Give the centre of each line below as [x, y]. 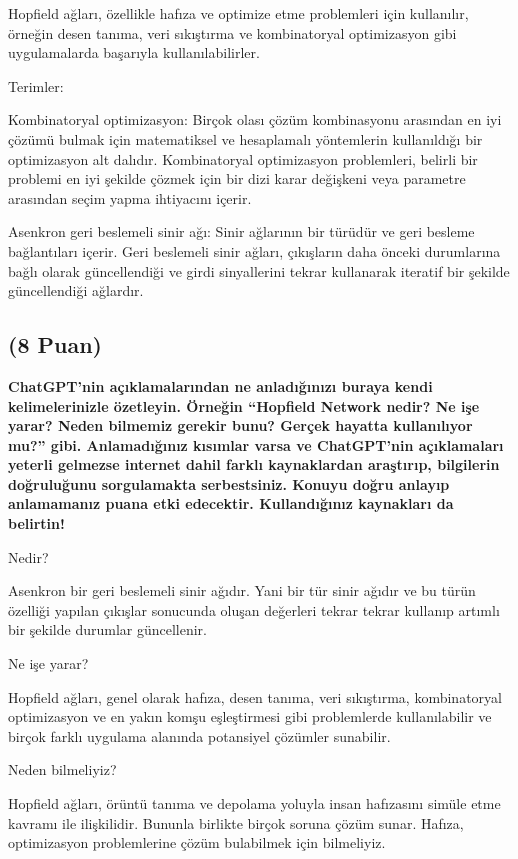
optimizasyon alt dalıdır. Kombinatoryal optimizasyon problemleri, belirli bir [243, 158]
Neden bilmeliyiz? [62, 769]
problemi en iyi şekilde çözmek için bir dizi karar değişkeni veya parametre [237, 178]
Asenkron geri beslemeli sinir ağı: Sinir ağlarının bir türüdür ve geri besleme [241, 231]
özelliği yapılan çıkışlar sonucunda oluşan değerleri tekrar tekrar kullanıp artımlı [254, 609]
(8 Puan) [55, 344]
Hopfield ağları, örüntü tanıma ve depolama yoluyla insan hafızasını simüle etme [254, 803]
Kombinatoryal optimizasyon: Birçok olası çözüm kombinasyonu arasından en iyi [255, 119]
